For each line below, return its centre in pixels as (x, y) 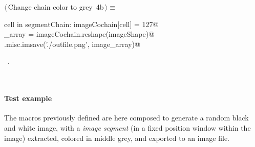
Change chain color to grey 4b (56, 7)
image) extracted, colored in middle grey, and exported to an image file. (117, 138)
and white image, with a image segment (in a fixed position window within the (128, 127)
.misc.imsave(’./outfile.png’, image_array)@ (72, 44)
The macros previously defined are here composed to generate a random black (126, 118)
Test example (28, 98)
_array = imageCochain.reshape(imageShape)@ (79, 34)
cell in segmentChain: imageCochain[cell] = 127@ (81, 24)
